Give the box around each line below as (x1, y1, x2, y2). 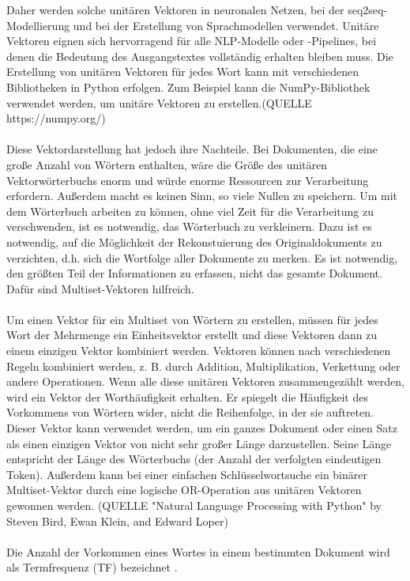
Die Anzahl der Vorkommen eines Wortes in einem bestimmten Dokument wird (6, 543, 390, 560)
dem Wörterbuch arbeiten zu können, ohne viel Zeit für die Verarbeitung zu (6, 202, 374, 219)
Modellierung (6, 17, 70, 33)
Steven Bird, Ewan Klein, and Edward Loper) (6, 512, 228, 529)
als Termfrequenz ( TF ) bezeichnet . (6, 559, 178, 575)
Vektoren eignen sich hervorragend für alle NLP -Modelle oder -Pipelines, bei (6, 32, 377, 49)
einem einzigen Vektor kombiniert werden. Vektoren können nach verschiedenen (6, 342, 391, 359)
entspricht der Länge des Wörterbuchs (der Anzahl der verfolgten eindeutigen (6, 451, 382, 467)
